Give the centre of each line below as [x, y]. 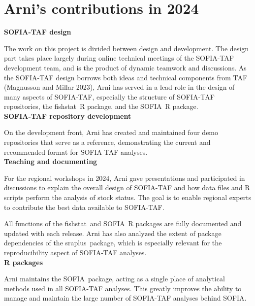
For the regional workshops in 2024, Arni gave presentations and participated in [125, 178]
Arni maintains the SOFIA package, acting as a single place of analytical [114, 279]
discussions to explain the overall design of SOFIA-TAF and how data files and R [127, 187]
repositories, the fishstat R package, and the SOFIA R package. [101, 106]
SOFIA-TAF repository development [68, 116]
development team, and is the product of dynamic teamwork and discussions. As [125, 67]
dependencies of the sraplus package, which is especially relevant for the [113, 243]
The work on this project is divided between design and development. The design [126, 48]
